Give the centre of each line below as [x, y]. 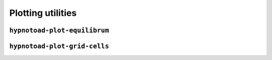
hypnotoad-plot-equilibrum [59, 30]
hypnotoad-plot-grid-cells [59, 46]
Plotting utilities [43, 13]
